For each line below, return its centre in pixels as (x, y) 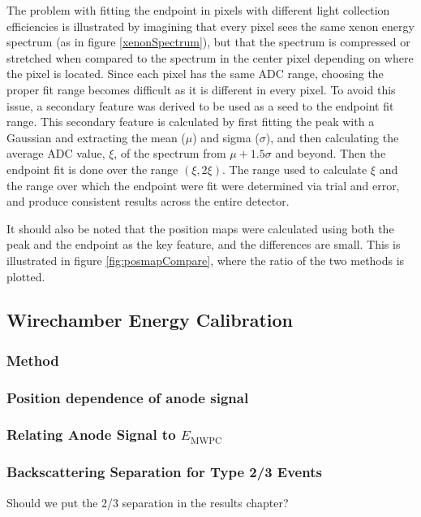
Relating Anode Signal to (91, 434)
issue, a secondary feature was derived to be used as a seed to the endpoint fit (200, 105)
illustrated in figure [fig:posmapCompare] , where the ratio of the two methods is (206, 260)
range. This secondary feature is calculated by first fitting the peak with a (191, 122)
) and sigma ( (226, 137)
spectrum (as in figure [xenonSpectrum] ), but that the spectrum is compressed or (208, 42)
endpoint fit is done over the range (92, 169)
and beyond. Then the (331, 153)
